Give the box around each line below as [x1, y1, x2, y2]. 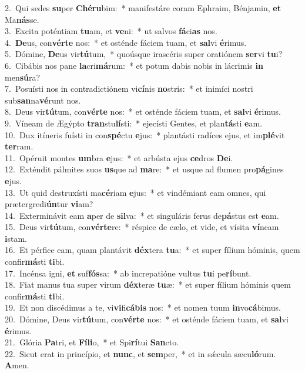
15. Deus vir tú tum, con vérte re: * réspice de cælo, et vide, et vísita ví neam [5, 221, 279, 233]
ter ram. [5, 140, 33, 152]
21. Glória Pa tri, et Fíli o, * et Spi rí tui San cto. [5, 336, 179, 348]
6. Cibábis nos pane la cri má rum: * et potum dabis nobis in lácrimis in [5, 59, 263, 71]
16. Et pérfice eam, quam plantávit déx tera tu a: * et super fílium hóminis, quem [5, 244, 300, 256]
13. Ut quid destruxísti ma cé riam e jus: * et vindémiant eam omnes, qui [5, 186, 266, 198]
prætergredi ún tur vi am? [5, 198, 93, 210]
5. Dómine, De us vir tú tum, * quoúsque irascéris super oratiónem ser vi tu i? [5, 48, 283, 60]
